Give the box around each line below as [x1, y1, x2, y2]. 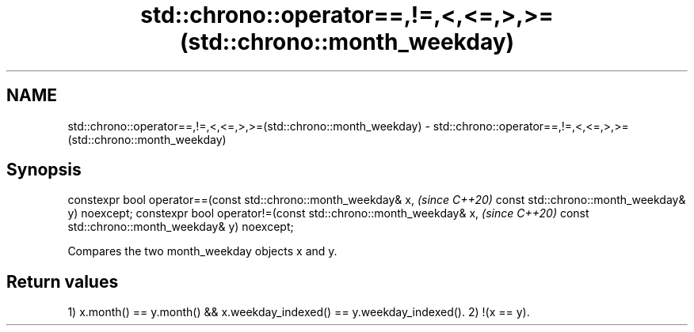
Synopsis [6, 160, 82, 180]
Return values [6, 271, 119, 292]
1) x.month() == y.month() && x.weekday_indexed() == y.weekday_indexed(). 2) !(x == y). [67, 305, 530, 319]
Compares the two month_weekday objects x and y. [67, 244, 337, 258]
